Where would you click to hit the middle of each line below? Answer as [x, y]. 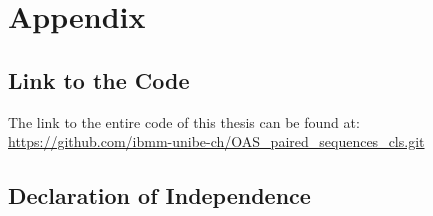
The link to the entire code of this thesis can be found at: [184, 121]
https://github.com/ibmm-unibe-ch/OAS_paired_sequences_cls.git [216, 141]
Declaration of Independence [159, 195]
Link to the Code [99, 79]
